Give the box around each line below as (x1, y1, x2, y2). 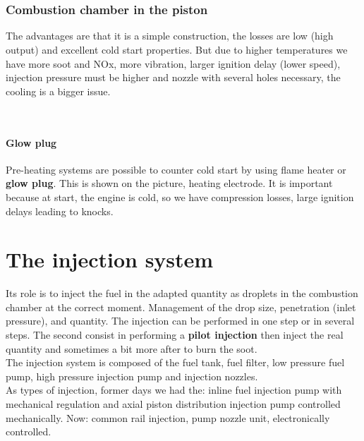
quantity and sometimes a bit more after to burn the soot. (6, 341, 257, 356)
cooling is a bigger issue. (6, 83, 111, 98)
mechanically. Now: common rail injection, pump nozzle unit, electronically (6, 410, 330, 425)
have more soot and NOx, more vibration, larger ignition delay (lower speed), (6, 56, 341, 71)
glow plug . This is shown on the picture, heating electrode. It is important (6, 176, 333, 191)
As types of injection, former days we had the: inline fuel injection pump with (6, 382, 342, 397)
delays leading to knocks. (6, 203, 114, 218)
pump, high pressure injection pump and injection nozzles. (6, 368, 258, 383)
